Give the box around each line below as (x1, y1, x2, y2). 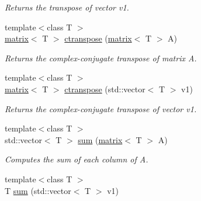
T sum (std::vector (5, 184, 71, 196)
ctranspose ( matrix (64, 32, 132, 44)
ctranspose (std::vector (64, 82, 145, 95)
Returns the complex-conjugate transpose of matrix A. (5, 51, 197, 64)
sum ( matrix (78, 133, 123, 145)
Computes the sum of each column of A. (5, 153, 148, 165)
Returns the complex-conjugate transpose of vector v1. (5, 102, 197, 115)
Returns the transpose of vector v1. (5, 1, 129, 13)
